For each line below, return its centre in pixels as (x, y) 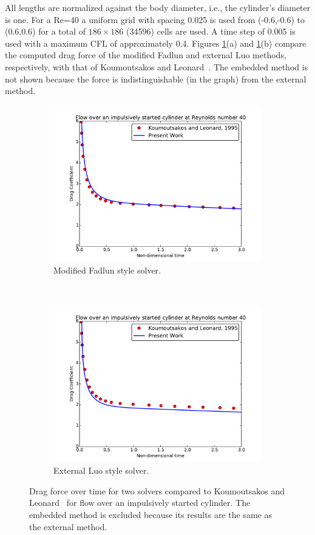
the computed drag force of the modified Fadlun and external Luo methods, (146, 55)
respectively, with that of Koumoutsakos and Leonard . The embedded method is (157, 66)
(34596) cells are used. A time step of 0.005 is (211, 31)
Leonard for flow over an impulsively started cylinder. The (140, 503)
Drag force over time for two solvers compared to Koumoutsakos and (157, 490)
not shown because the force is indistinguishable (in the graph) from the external (156, 79)
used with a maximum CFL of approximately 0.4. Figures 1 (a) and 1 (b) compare (156, 43)
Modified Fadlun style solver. (107, 270)
